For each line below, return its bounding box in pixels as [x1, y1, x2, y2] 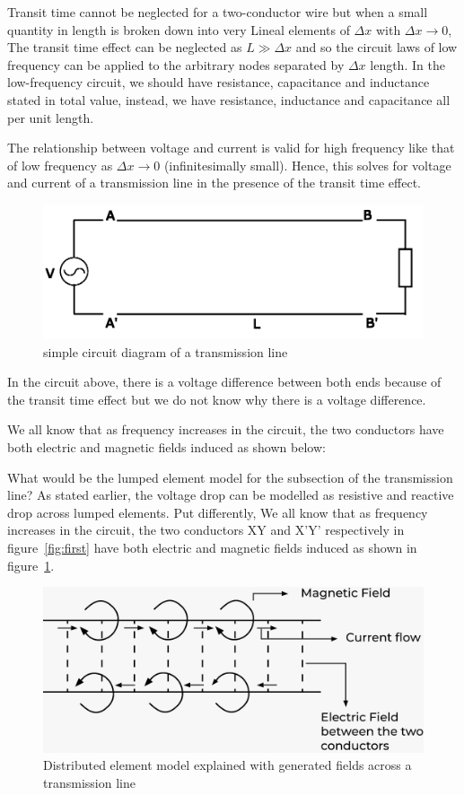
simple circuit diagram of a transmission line [43, 342, 288, 361]
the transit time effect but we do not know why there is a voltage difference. [7, 389, 426, 408]
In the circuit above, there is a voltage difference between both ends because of [7, 372, 442, 391]
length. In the [370, 55, 445, 74]
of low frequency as [7, 155, 113, 174]
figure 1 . [7, 555, 55, 574]
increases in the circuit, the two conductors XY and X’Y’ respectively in [7, 520, 405, 539]
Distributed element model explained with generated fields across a [43, 756, 412, 774]
